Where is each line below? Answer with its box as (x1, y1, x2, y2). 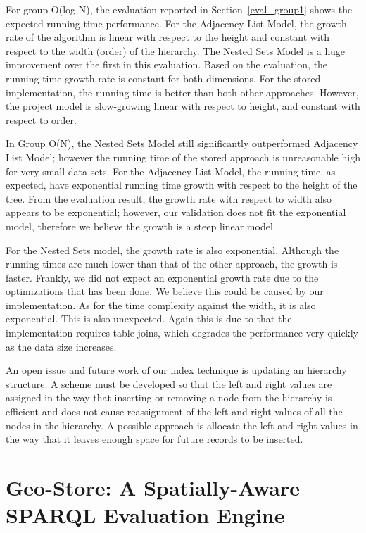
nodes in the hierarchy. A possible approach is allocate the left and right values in (6, 418, 358, 432)
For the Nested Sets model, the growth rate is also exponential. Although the (6, 242, 339, 257)
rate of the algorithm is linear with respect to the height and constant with (6, 30, 330, 44)
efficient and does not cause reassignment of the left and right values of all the (6, 404, 343, 419)
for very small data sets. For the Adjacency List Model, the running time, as (6, 163, 336, 178)
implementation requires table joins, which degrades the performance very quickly (6, 325, 358, 340)
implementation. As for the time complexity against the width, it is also (6, 297, 316, 312)
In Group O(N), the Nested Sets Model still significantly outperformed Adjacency (6, 136, 358, 151)
